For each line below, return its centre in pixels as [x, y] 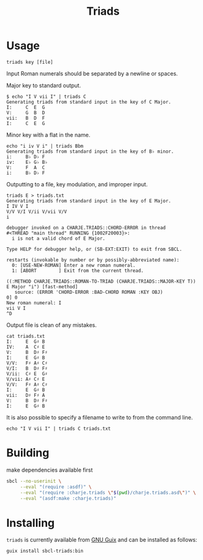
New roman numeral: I [34, 303]
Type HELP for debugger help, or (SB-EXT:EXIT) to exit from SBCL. [94, 249]
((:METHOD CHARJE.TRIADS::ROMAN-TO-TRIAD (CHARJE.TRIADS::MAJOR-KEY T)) [101, 281]
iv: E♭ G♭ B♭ [27, 162]
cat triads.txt [26, 336]
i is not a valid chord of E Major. [59, 238]
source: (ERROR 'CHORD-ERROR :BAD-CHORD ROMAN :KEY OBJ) [89, 292]
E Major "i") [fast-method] [42, 286]
